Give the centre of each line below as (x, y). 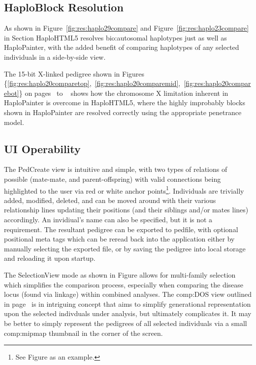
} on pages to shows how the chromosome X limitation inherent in (124, 93)
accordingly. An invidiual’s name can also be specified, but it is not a (108, 219)
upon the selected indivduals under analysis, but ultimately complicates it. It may (128, 313)
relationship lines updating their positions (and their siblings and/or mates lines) (126, 210)
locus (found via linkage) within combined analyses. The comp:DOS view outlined (128, 294)
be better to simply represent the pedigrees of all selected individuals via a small (126, 323)
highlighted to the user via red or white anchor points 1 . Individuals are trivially (124, 190)
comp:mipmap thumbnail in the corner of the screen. (83, 333)
